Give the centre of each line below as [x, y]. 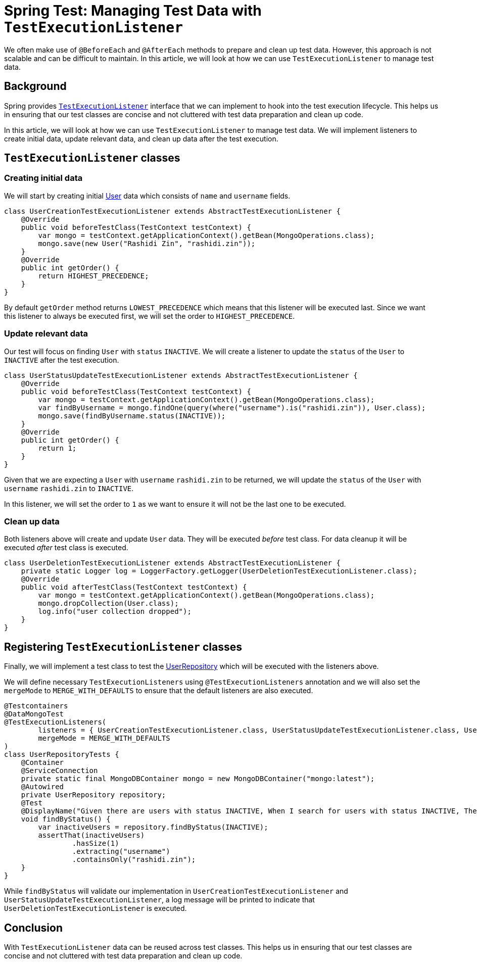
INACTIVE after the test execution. [62, 360]
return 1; [57, 448]
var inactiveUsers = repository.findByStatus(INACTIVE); [153, 827]
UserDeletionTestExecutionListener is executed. [96, 908]
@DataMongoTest [34, 714]
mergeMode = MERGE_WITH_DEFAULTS [104, 738]
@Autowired [42, 787]
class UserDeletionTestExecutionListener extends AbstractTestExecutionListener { [172, 563]
